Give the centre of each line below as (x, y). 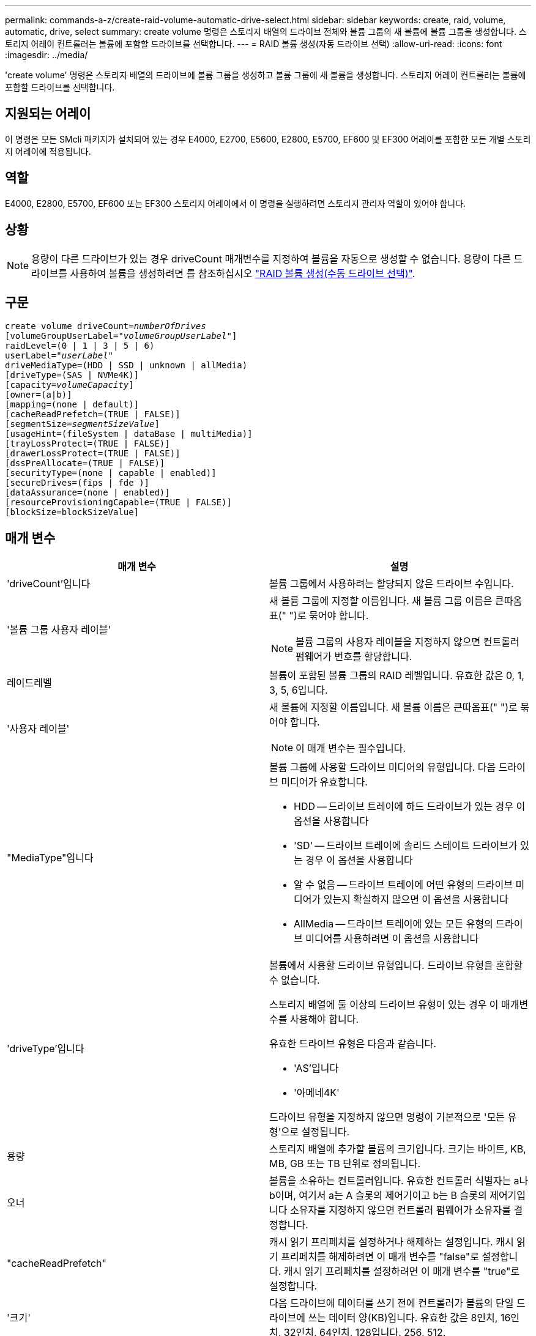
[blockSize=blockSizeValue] (72, 512)
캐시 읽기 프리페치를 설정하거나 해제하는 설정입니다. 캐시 (392, 1242)
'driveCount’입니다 (49, 584)
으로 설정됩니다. (315, 1132)
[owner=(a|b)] (39, 395)
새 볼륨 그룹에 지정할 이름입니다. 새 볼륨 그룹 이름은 (381, 601)
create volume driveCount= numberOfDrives (106, 326)
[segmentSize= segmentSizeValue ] (82, 424)
